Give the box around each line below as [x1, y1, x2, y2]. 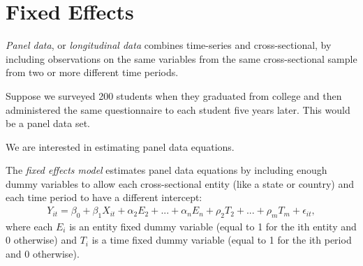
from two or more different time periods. [6, 65, 179, 80]
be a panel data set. [6, 116, 91, 131]
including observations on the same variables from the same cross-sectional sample [6, 51, 357, 66]
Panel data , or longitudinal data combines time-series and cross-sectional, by [6, 38, 332, 52]
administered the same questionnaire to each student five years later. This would [6, 102, 350, 117]
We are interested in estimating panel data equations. [6, 139, 235, 154]
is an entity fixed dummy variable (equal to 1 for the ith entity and [69, 219, 357, 233]
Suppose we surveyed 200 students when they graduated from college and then [6, 88, 342, 103]
